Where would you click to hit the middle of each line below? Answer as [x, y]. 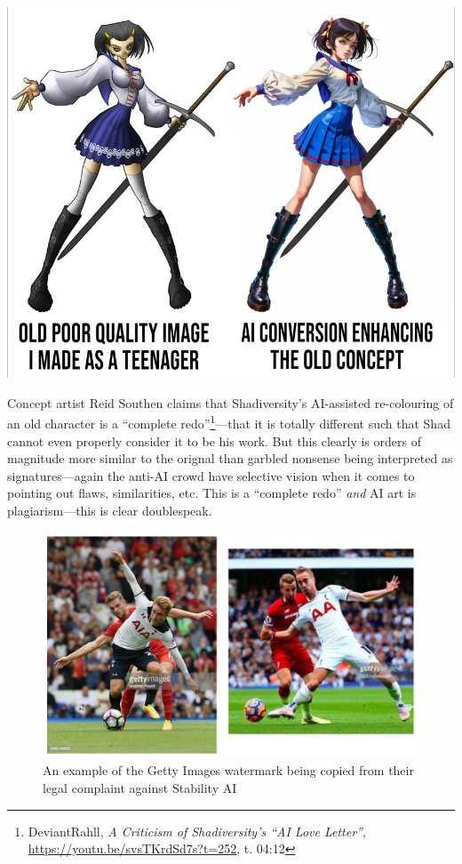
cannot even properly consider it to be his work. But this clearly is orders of [214, 440]
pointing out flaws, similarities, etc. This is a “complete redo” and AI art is [212, 493]
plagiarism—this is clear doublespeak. [110, 510]
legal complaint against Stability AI [140, 787]
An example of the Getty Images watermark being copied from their [228, 770]
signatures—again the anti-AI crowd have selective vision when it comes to [211, 475]
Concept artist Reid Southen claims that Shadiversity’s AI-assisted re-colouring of [231, 402]
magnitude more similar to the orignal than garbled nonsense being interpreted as [230, 458]
